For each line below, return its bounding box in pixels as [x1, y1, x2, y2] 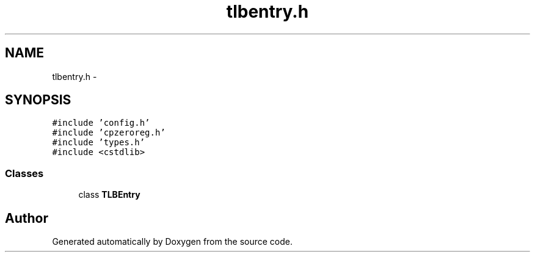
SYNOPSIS [5, 92, 71, 108]
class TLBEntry [78, 189, 140, 200]
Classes [5, 167, 44, 179]
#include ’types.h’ [52, 137, 145, 148]
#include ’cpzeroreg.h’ [52, 128, 166, 138]
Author [5, 210, 48, 226]
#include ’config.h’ [52, 118, 150, 128]
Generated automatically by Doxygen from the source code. [52, 236, 293, 247]
